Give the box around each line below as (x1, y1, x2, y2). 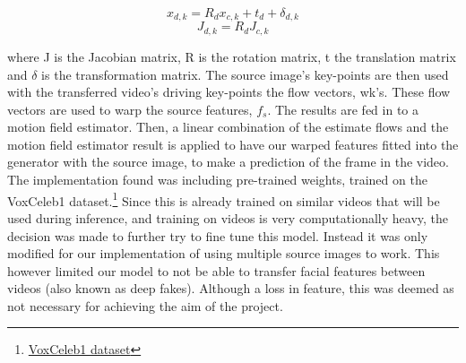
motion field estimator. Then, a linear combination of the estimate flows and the (7, 117, 449, 136)
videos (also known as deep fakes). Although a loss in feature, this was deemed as (7, 279, 454, 298)
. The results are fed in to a (267, 99, 419, 118)
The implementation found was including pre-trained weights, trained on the (7, 170, 427, 189)
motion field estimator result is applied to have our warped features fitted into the (7, 134, 459, 153)
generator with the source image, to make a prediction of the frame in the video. (7, 152, 449, 171)
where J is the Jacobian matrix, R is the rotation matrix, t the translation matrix (7, 47, 456, 65)
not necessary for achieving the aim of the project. (7, 296, 283, 315)
